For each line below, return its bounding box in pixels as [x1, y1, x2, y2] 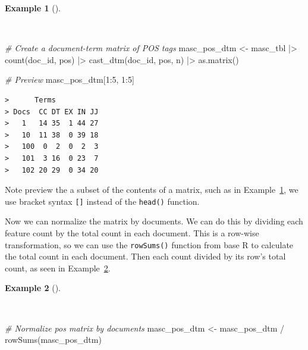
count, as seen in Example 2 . [5, 261, 111, 274]
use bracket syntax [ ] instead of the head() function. [5, 195, 200, 207]
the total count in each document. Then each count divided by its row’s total [5, 250, 286, 262]
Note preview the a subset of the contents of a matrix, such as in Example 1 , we [5, 183, 298, 196]
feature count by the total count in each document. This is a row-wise [5, 226, 259, 239]
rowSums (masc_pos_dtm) [5, 333, 102, 346]
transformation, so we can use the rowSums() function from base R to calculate [5, 238, 294, 251]
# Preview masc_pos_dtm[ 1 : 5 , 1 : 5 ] [5, 73, 134, 86]
